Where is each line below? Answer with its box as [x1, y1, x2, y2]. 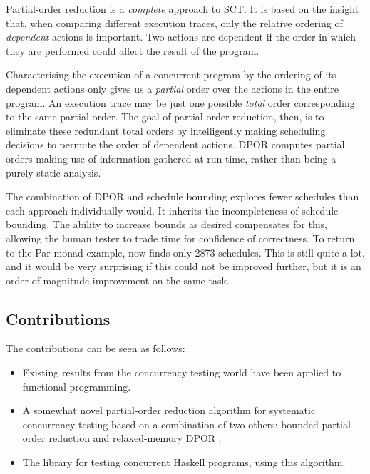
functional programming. [22, 378, 131, 393]
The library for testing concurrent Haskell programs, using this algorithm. [22, 455, 346, 470]
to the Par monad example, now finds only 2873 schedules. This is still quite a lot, [6, 244, 365, 259]
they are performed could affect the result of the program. [6, 43, 259, 58]
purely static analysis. [6, 165, 101, 180]
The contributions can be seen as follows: [6, 341, 185, 356]
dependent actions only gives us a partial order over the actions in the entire [6, 81, 339, 96]
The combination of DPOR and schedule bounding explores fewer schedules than [6, 189, 359, 204]
